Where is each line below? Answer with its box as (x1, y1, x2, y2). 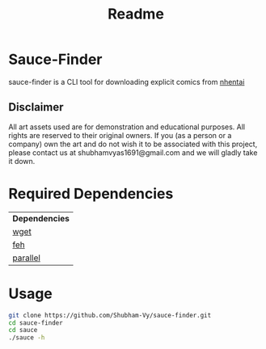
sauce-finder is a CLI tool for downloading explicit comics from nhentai (8, 77, 245, 86)
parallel (12, 252, 40, 263)
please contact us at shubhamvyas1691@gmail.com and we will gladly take (8, 147, 258, 158)
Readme (108, 5, 164, 23)
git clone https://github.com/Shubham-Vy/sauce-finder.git (8, 311, 212, 319)
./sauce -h (8, 334, 45, 342)
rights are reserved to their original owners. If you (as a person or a (8, 130, 232, 140)
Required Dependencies (8, 184, 174, 203)
